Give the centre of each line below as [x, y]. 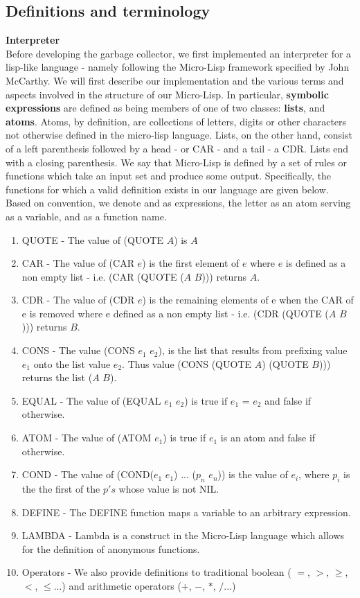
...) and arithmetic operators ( [117, 586]
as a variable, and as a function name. [86, 216]
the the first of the [61, 489]
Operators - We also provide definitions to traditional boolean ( [156, 572]
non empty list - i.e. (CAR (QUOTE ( [103, 276]
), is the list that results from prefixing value [253, 350]
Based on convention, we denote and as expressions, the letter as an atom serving [178, 203]
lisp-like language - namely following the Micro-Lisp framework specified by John [178, 67]
